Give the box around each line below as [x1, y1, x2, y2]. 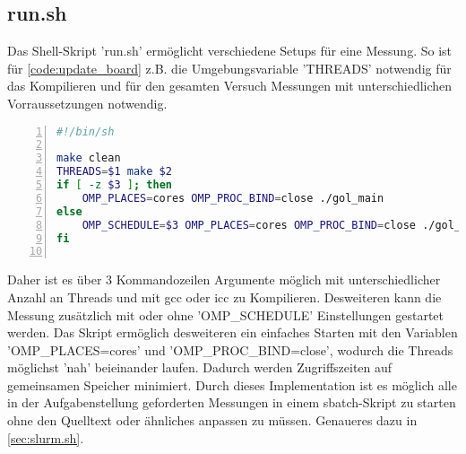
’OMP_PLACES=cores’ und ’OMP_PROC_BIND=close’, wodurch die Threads [7, 340, 453, 359]
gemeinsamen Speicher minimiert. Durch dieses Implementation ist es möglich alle [7, 375, 457, 394]
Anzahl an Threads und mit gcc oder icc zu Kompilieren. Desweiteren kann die [7, 287, 442, 306]
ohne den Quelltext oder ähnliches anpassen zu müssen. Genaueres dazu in [7, 411, 418, 430]
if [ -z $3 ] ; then [56, 179, 172, 192]
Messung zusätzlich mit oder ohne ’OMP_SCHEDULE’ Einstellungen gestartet [7, 305, 444, 324]
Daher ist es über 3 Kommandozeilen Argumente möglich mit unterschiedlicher [7, 270, 441, 289]
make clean [56, 152, 121, 165]
